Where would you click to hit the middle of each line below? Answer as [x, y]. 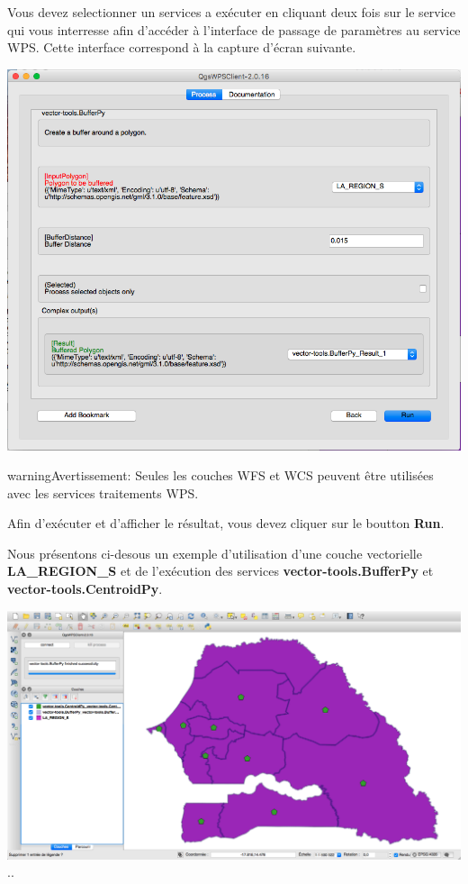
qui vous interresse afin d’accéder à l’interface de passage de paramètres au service [234, 29]
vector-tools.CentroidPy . [85, 589]
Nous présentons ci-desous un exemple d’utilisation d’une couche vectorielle [215, 553]
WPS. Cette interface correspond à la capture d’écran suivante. [182, 47]
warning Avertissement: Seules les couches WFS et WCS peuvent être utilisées [220, 475]
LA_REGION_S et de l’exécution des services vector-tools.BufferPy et [220, 571]
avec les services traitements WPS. [103, 492]
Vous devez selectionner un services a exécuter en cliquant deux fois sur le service [232, 12]
